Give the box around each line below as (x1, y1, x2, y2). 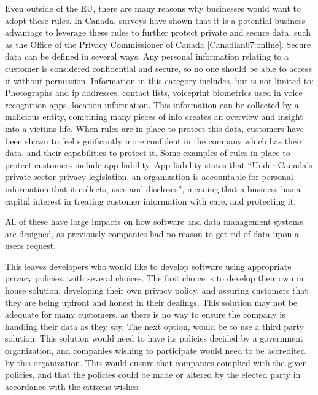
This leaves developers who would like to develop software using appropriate (5, 259, 292, 272)
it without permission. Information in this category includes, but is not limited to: (5, 74, 314, 87)
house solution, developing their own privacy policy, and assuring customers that (5, 284, 308, 297)
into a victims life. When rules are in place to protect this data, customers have (5, 122, 304, 135)
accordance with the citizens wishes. (5, 380, 141, 393)
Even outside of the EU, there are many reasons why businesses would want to (5, 2, 301, 14)
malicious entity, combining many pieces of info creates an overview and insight (5, 110, 303, 123)
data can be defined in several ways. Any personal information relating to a (5, 50, 289, 63)
